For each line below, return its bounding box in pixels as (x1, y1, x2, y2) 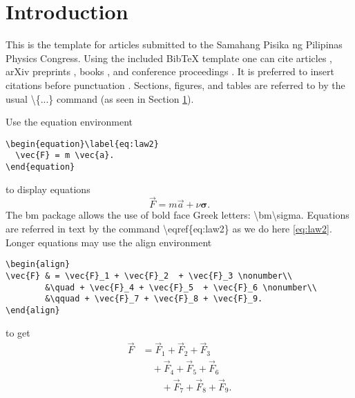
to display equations (6, 181, 90, 196)
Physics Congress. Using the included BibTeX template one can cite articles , (6, 50, 333, 65)
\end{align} (6, 305, 60, 315)
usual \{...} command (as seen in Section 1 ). (6, 91, 194, 106)
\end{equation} (6, 162, 75, 172)
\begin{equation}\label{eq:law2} (6, 139, 159, 149)
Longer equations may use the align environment (6, 235, 212, 249)
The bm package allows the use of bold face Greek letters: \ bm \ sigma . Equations (6, 208, 349, 222)
